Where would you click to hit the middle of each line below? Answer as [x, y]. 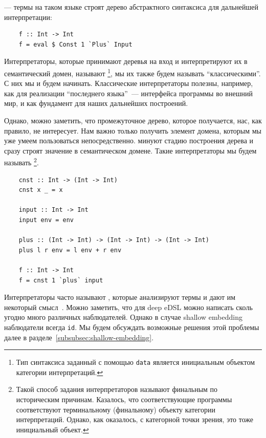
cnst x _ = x [41, 190]
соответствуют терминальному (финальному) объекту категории [116, 409]
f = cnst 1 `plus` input [61, 280]
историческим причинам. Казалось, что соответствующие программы [124, 399]
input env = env [46, 220]
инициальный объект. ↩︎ [52, 429]
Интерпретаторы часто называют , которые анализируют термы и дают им [120, 297]
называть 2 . [21, 162]
